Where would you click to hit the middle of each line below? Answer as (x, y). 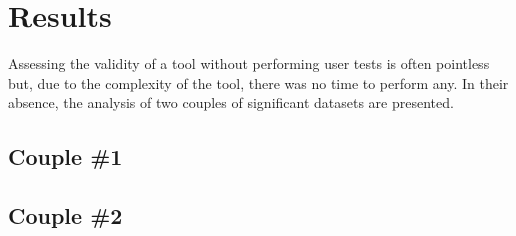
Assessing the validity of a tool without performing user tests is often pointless (249, 63)
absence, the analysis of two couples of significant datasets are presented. (231, 102)
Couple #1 (65, 156)
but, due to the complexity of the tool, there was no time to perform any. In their (258, 82)
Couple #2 (65, 215)
